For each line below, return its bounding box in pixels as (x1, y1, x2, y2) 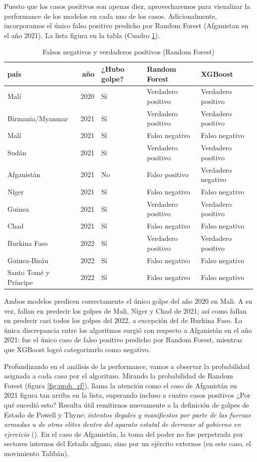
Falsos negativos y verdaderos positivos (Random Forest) (42, 46, 215, 57)
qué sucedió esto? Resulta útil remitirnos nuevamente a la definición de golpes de (4, 400, 250, 410)
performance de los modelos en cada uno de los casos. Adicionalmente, (4, 10, 217, 21)
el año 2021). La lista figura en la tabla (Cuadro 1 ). (4, 30, 160, 40)
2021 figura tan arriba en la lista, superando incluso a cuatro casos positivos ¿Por (4, 390, 251, 400)
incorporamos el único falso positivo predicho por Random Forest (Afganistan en (4, 20, 249, 31)
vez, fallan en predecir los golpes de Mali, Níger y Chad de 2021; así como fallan (4, 305, 247, 316)
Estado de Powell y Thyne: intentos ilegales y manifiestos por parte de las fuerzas (4, 409, 251, 419)
